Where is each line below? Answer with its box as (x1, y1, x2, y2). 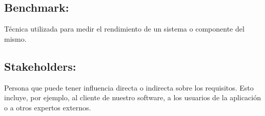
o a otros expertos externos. (4, 102, 91, 112)
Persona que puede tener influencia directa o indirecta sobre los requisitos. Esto (4, 82, 254, 93)
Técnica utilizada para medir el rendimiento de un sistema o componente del (4, 23, 244, 34)
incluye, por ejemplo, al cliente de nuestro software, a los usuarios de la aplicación (4, 92, 261, 103)
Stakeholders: (4, 58, 76, 74)
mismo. (4, 33, 27, 44)
